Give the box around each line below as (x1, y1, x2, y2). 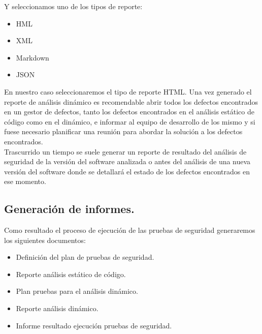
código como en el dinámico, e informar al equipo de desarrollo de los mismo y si (4, 116, 255, 127)
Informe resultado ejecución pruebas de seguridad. (16, 320, 172, 330)
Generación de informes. (4, 201, 135, 217)
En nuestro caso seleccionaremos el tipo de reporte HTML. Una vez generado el (4, 86, 252, 97)
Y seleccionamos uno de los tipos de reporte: (4, 1, 143, 11)
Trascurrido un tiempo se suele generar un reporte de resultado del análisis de (4, 146, 247, 157)
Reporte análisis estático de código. (16, 268, 126, 279)
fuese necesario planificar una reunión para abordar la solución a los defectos (4, 126, 243, 137)
